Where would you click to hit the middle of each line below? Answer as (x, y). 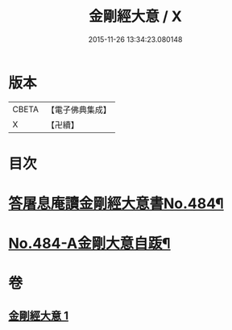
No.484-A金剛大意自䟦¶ (89, 244)
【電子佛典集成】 (79, 110)
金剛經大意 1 (39, 315)
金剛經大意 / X (135, 17)
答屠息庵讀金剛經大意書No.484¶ (116, 204)
